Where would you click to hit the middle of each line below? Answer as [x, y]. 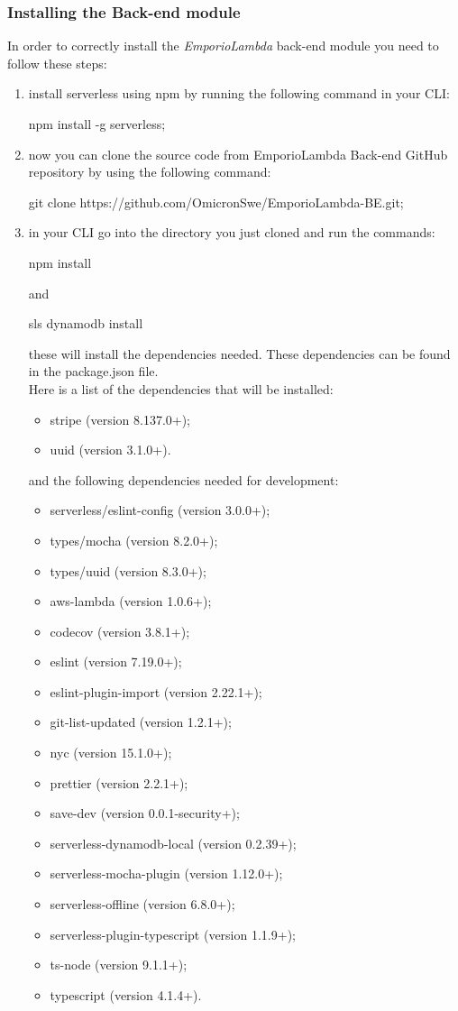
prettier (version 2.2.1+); [119, 782]
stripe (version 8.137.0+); [120, 419]
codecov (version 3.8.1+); [120, 631]
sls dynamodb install [86, 323]
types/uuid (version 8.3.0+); [128, 570]
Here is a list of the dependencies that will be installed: [181, 388]
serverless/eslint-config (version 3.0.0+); [160, 510]
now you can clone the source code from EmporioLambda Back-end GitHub [238, 154]
